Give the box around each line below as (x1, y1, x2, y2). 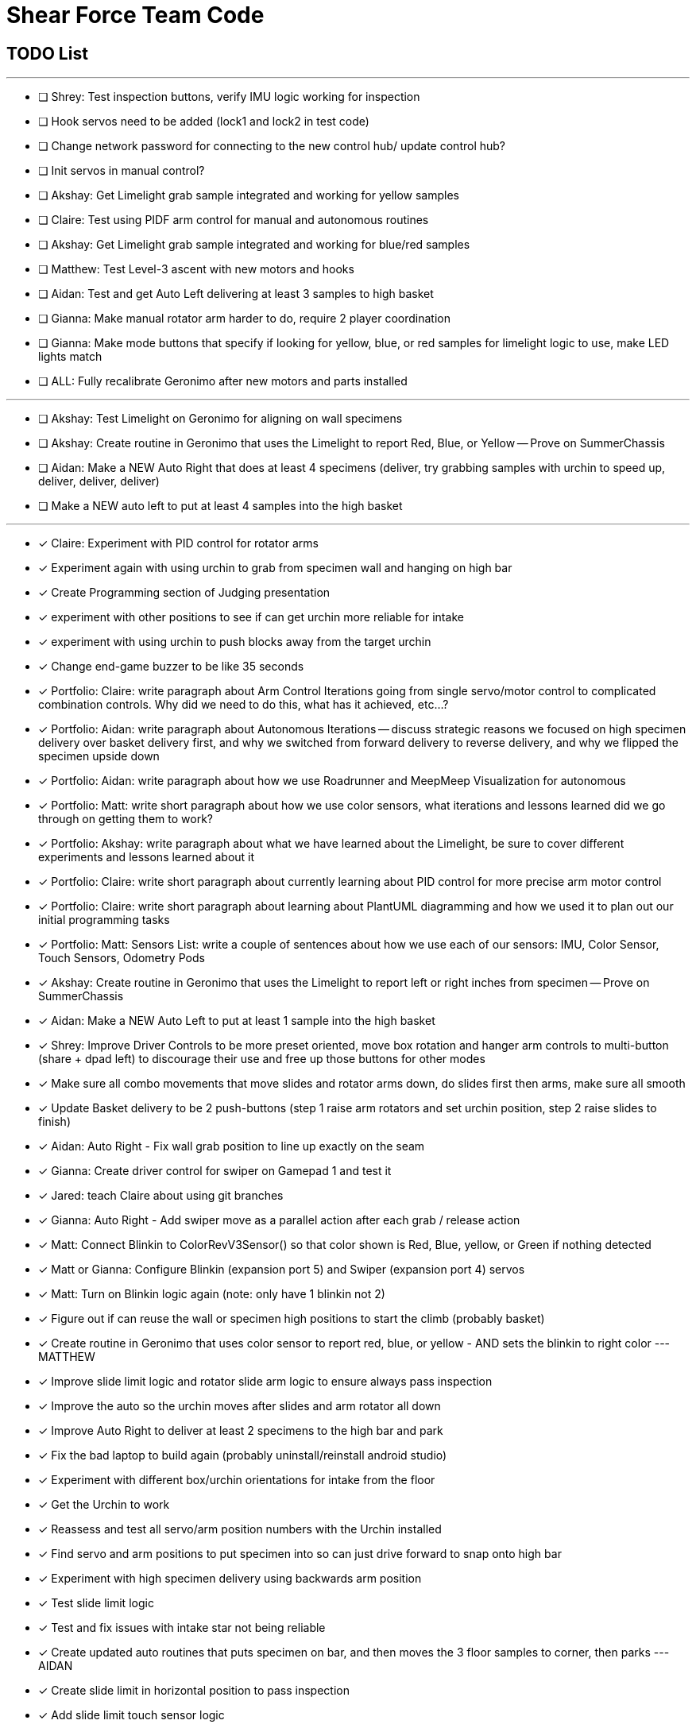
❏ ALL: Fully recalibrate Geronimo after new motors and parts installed (38, 374, 408, 389)
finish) (38, 1115, 72, 1129)
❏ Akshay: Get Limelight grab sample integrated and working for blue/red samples (38, 238, 470, 252)
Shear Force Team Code (6, 2, 265, 29)
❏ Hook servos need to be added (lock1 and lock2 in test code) (38, 114, 369, 129)
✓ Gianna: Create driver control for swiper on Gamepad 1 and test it (38, 1164, 392, 1178)
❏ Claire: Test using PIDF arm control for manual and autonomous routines (38, 213, 429, 227)
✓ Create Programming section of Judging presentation (38, 586, 331, 600)
